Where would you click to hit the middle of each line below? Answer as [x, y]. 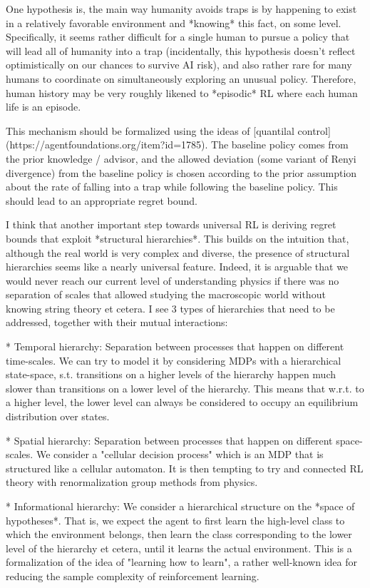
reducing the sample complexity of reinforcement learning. [133, 576]
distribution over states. [58, 416]
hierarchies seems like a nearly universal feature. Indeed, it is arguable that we [177, 267]
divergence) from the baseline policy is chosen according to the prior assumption [181, 172]
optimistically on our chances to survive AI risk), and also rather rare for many [179, 65]
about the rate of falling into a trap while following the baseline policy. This [172, 187]
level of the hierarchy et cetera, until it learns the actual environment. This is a [179, 548]
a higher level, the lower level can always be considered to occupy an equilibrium [182, 402]
